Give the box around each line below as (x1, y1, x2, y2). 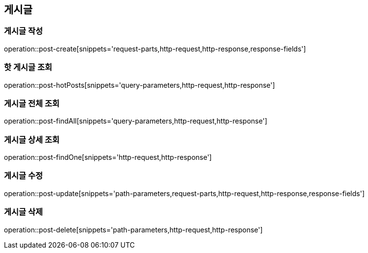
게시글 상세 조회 (4, 134, 60, 145)
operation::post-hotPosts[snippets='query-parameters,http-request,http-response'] (4, 80, 275, 89)
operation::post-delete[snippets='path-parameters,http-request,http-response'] (4, 225, 263, 234)
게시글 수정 (4, 171, 43, 181)
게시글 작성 (4, 26, 43, 36)
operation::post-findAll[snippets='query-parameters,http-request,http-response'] (4, 117, 267, 126)
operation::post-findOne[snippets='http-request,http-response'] (4, 153, 212, 162)
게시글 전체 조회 (4, 98, 60, 108)
